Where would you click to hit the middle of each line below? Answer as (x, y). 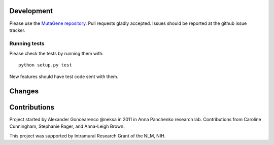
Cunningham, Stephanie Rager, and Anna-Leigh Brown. (67, 126)
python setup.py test (45, 65)
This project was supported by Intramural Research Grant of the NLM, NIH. (88, 136)
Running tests (27, 43)
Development (31, 11)
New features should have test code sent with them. (64, 77)
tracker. (17, 30)
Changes (24, 91)
